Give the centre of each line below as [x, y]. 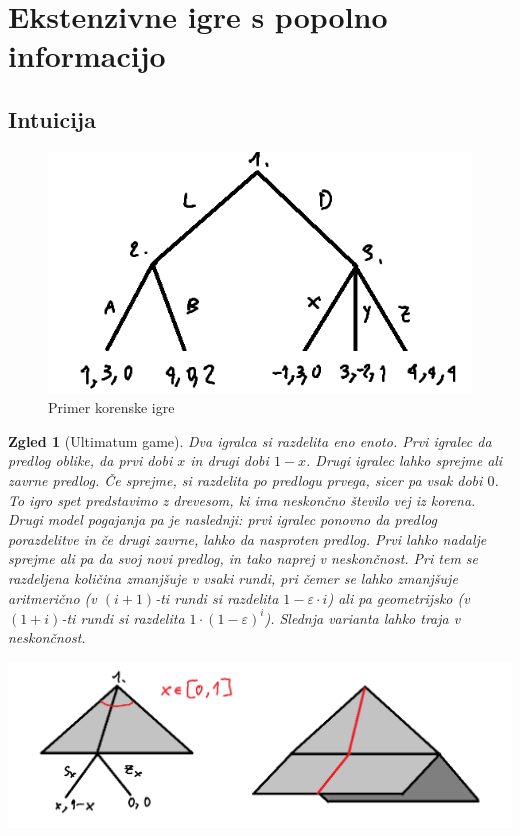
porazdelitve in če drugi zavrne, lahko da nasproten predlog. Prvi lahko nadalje [247, 538]
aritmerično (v [52, 597]
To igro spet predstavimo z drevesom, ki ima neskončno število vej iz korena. [242, 499]
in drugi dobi [229, 460]
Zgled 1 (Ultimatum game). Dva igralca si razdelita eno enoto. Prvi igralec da [250, 440]
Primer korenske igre [111, 407]
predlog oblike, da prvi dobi [90, 460]
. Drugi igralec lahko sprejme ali [404, 460]
